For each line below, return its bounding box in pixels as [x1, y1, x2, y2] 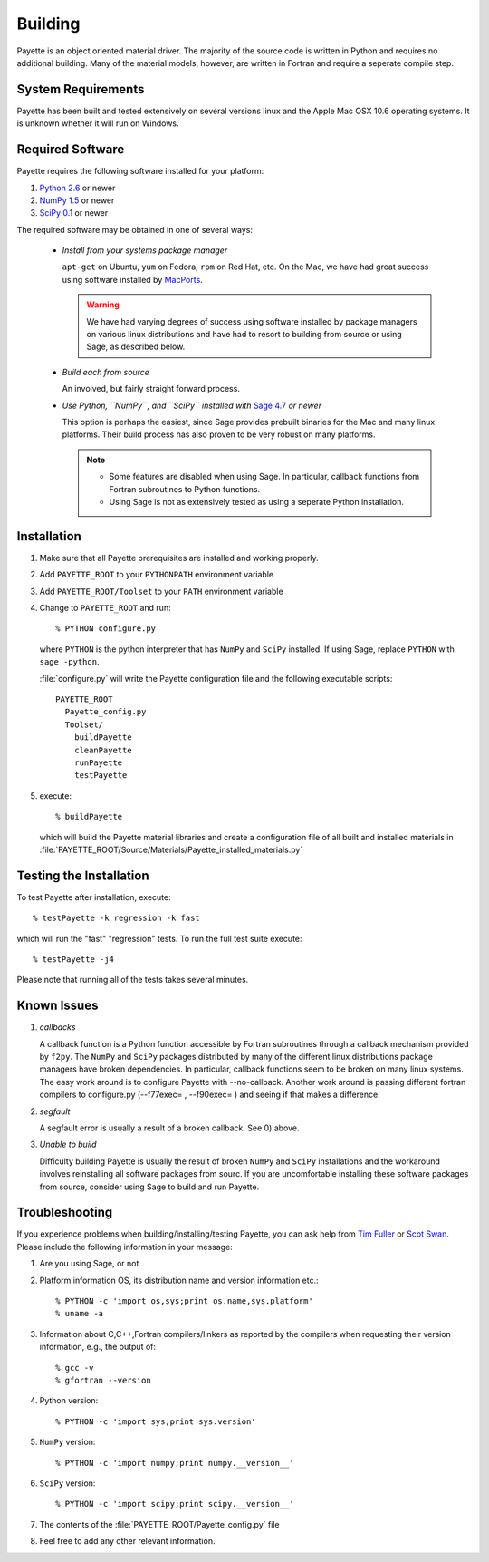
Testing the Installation [16, 868, 149, 883]
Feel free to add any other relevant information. [39, 1536, 216, 1547]
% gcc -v [55, 1363, 94, 1373]
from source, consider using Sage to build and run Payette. [39, 1181, 260, 1192]
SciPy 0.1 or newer [39, 208, 109, 218]
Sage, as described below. [86, 341, 186, 353]
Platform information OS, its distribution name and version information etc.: [39, 1275, 319, 1285]
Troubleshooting [16, 1205, 113, 1220]
